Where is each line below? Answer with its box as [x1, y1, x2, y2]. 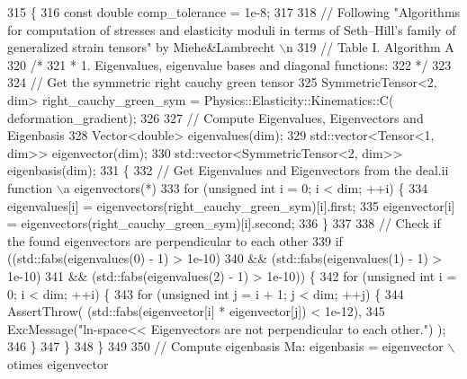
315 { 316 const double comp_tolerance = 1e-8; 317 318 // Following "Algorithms [7, 3, 461, 21]
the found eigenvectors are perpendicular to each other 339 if [7, 231, 343, 250]
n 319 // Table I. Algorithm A [286, 38, 454, 57]
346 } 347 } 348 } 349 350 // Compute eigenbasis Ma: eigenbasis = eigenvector [7, 337, 444, 356]
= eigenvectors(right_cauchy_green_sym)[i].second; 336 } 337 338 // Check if [7, 214, 441, 233]
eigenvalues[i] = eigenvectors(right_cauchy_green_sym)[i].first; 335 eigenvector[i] [7, 196, 455, 215]
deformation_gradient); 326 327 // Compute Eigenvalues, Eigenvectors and [7, 108, 424, 127]
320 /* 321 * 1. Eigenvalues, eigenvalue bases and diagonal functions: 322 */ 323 [7, 55, 452, 74]
